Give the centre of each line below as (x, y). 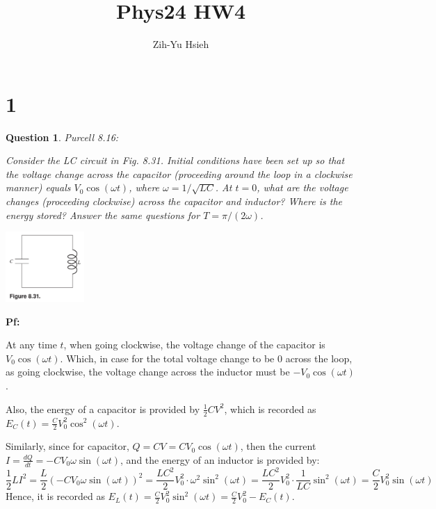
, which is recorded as (270, 409)
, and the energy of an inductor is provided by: (220, 459)
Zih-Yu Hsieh (181, 44)
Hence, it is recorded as (55, 496)
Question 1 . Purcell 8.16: (62, 137)
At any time (31, 345)
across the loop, (319, 358)
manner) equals (38, 187)
